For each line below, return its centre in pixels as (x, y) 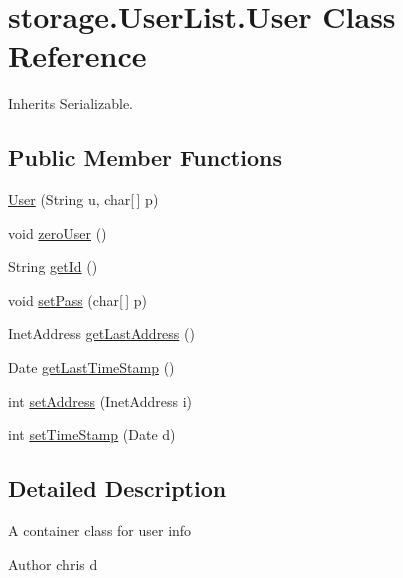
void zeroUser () (57, 232)
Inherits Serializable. (71, 103)
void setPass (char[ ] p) (77, 299)
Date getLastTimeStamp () (91, 367)
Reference (77, 55)
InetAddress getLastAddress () (101, 333)
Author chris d (53, 563)
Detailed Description (117, 488)
